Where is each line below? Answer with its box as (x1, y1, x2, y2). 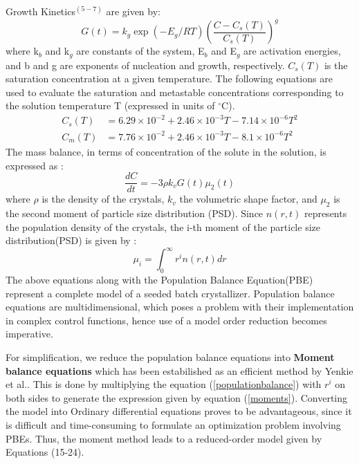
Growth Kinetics (6, 4, 75, 18)
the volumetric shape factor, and (179, 192, 317, 206)
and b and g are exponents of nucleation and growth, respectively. (6, 57, 285, 72)
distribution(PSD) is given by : (6, 233, 137, 248)
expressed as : (6, 158, 64, 172)
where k (6, 44, 39, 58)
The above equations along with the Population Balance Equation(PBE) (6, 272, 313, 287)
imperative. (6, 326, 53, 341)
